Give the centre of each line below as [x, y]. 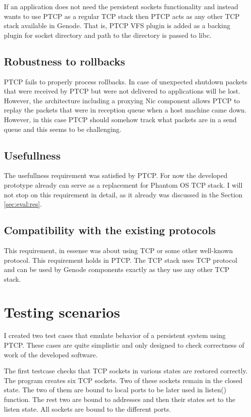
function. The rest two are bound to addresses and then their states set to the [120, 399]
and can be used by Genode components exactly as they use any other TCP [117, 269]
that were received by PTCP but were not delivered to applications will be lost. [122, 91]
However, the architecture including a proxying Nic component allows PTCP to [122, 100]
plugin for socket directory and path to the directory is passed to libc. [108, 35]
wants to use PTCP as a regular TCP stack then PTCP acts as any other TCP [122, 16]
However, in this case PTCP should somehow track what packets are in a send [120, 119]
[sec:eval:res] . [23, 204]
